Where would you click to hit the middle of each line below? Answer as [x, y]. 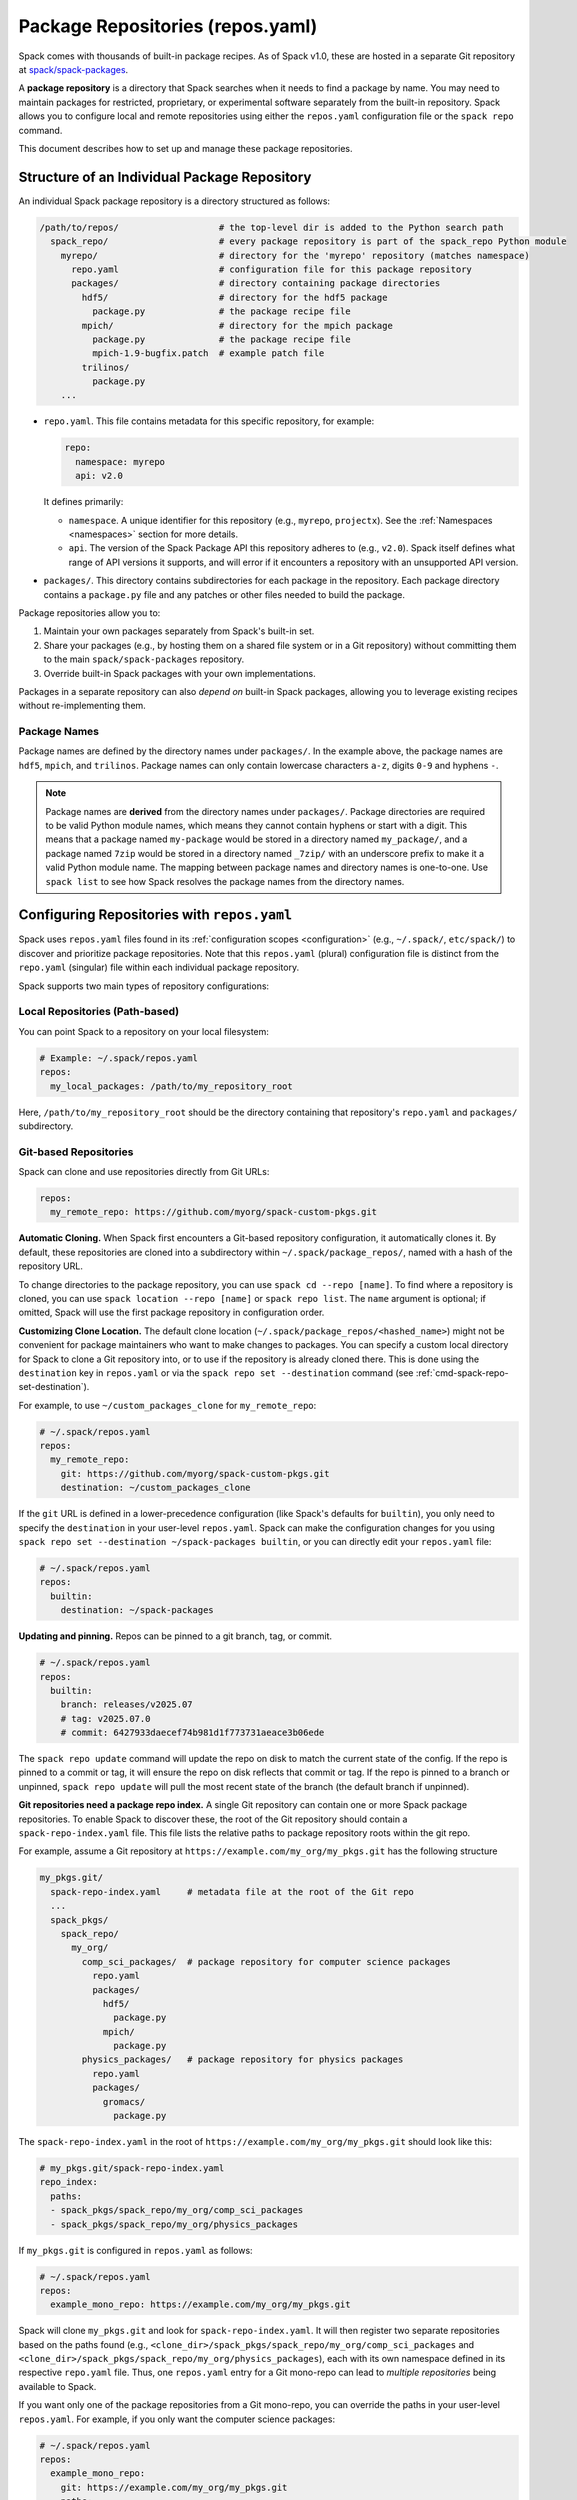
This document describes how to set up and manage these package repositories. [185, 148]
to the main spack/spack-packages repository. [144, 659]
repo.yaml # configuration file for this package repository [271, 269]
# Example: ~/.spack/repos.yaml [119, 1058]
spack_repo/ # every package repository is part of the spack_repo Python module [308, 241]
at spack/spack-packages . [73, 69]
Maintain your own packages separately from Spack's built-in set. [179, 631]
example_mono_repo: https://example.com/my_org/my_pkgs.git [200, 2304]
